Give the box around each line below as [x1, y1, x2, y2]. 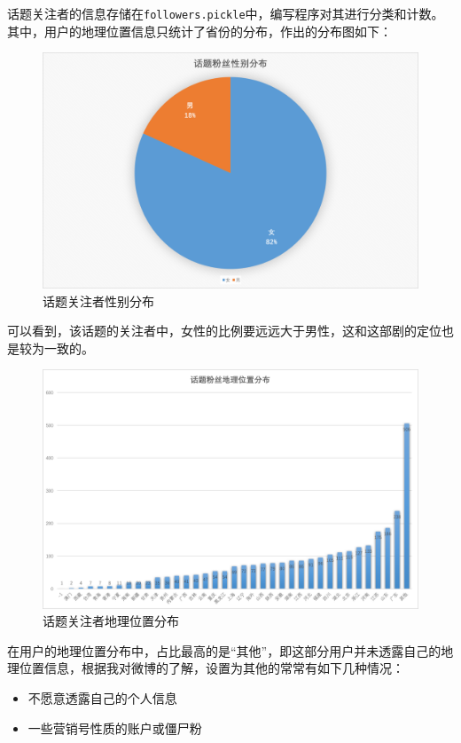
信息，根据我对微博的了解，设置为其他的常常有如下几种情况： [43, 659, 404, 677]
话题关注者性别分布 [43, 291, 154, 310]
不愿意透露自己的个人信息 [27, 688, 177, 707]
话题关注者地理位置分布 [43, 612, 179, 630]
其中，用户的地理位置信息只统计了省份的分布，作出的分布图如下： [7, 21, 392, 40]
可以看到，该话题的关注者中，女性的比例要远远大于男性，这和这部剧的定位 [7, 321, 441, 340]
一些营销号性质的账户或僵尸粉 [27, 718, 202, 737]
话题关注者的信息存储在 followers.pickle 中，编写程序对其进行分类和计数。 [7, 4, 444, 22]
